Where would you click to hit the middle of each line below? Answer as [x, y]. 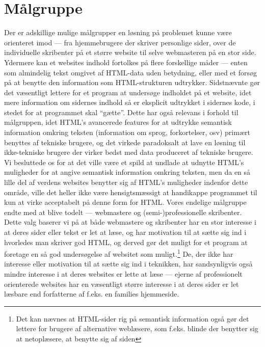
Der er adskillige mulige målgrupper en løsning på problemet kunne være [118, 32]
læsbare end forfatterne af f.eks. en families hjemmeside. [92, 294]
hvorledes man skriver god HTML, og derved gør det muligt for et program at [126, 242]
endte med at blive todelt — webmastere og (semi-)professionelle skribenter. [123, 212]
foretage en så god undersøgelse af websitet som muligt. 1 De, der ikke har [119, 253]
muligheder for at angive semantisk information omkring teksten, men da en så [127, 172]
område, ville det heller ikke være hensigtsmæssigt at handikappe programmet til [131, 192]
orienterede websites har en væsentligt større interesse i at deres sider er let [122, 284]
